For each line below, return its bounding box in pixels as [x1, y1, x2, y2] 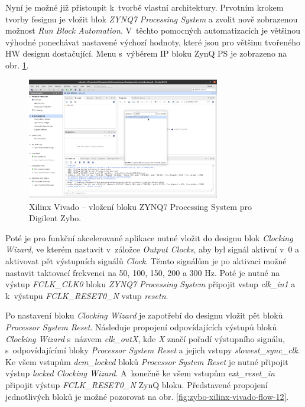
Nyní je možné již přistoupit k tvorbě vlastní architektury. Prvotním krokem [5, 1, 284, 13]
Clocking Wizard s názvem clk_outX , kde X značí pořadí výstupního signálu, [5, 332, 285, 344]
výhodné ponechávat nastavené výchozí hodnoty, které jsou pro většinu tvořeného [5, 35, 300, 48]
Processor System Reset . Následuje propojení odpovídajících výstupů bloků [5, 321, 277, 333]
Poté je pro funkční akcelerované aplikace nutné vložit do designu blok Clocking [5, 231, 293, 244]
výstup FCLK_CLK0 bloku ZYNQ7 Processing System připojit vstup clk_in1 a [5, 278, 296, 290]
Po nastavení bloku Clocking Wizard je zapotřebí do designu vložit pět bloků [5, 309, 283, 321]
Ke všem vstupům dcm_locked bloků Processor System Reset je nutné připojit [5, 355, 288, 367]
